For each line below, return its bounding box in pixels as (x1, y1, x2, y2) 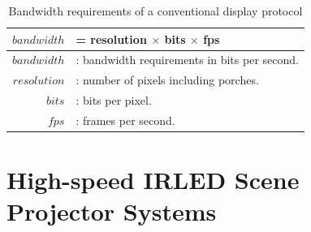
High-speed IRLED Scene (6, 163, 300, 196)
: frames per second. (76, 111, 175, 128)
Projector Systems (6, 195, 217, 228)
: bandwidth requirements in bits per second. (76, 51, 299, 68)
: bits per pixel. (76, 92, 152, 109)
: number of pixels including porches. (76, 71, 259, 88)
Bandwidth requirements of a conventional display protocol (8, 2, 303, 19)
